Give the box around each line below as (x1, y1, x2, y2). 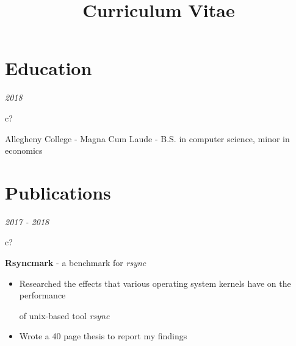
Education (5, 56, 92, 81)
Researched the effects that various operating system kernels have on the (19, 276, 291, 289)
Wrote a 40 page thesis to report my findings (19, 330, 187, 342)
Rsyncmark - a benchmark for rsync (5, 256, 146, 269)
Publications (5, 179, 111, 204)
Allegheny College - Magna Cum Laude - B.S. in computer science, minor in (5, 132, 290, 145)
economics (5, 144, 43, 157)
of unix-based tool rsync (19, 309, 110, 322)
